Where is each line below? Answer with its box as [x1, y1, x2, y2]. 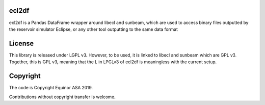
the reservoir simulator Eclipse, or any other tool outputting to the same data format [9, 26, 178, 32]
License [9, 39, 34, 48]
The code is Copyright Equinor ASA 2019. [9, 85, 93, 91]
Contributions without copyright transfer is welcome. [9, 94, 116, 100]
